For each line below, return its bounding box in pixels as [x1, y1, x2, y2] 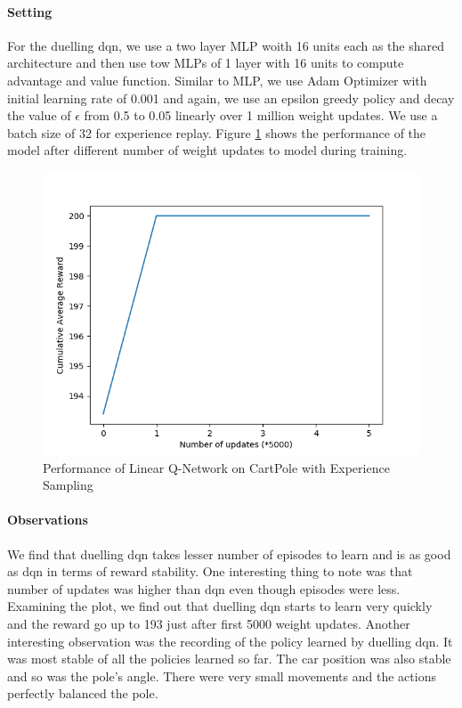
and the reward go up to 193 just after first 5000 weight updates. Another [7, 614, 410, 632]
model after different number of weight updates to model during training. [7, 141, 408, 159]
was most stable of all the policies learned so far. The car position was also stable [7, 649, 451, 668]
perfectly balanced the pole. [7, 684, 158, 703]
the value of [7, 106, 71, 125]
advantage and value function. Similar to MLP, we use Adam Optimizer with [7, 70, 427, 89]
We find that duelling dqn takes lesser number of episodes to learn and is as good [7, 544, 451, 563]
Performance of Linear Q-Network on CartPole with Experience [43, 458, 390, 476]
